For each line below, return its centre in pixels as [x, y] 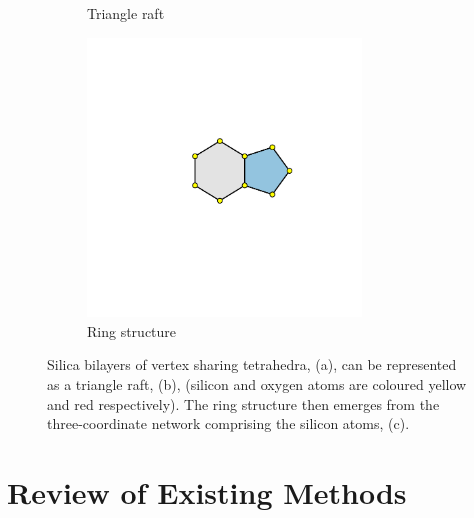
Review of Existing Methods [207, 491]
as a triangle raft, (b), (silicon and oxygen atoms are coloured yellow [257, 383]
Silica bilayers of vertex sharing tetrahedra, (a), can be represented [252, 364]
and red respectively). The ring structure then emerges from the [243, 403]
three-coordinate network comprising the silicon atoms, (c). [228, 423]
